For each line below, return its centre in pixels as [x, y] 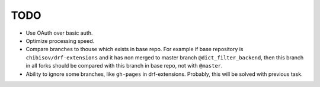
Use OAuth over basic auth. [59, 33]
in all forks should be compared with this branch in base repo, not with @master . [124, 66]
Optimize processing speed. [60, 41]
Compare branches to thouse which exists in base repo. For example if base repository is [135, 49]
